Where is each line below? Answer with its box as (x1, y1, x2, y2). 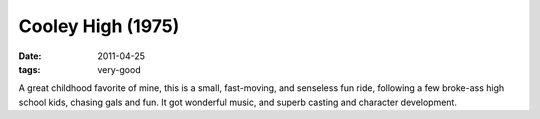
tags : (18, 63, 41, 75)
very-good (97, 63, 141, 75)
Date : (18, 50, 42, 62)
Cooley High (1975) (18, 15, 180, 37)
